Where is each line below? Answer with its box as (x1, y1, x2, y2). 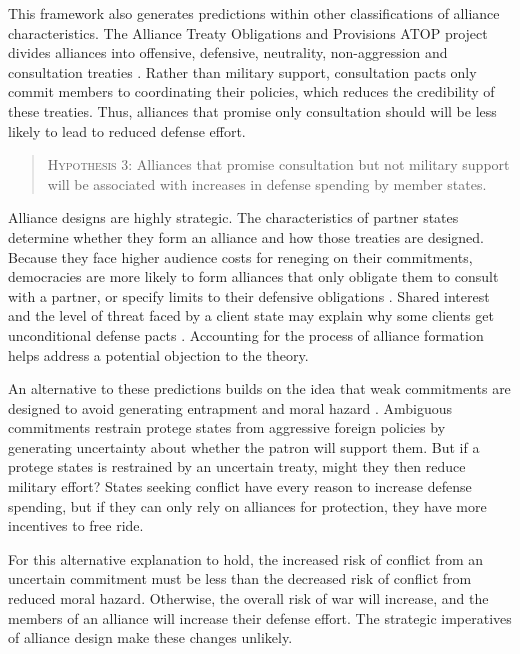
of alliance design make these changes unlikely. (8, 627, 293, 648)
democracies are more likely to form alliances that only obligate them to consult (8, 266, 499, 287)
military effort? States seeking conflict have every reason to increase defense (8, 476, 472, 497)
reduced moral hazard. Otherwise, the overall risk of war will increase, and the (8, 588, 489, 609)
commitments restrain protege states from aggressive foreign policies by (8, 417, 446, 438)
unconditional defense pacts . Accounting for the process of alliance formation (8, 324, 484, 345)
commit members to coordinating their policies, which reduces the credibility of (8, 81, 495, 102)
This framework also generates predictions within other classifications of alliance (8, 3, 500, 23)
